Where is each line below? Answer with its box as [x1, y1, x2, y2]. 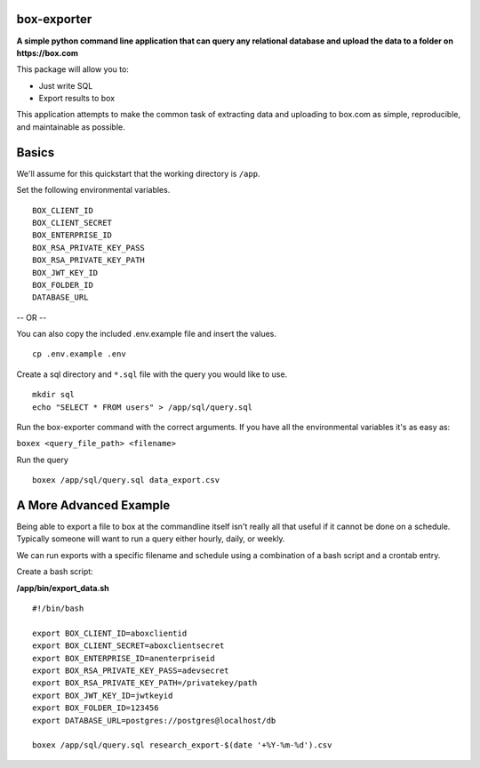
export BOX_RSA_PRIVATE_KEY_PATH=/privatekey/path [32, 678, 258, 688]
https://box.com [16, 47, 79, 58]
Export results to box [38, 93, 116, 104]
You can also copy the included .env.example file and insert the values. [16, 329, 277, 340]
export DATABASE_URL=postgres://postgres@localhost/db [32, 716, 276, 725]
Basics [16, 145, 55, 160]
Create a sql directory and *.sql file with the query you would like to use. [16, 369, 288, 380]
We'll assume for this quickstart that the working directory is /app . [16, 168, 260, 179]
